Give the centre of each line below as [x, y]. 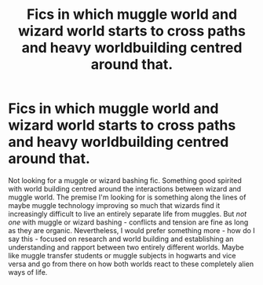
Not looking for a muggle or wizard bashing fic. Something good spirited [125, 180]
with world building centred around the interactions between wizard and [125, 188]
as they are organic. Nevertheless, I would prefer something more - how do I [131, 230]
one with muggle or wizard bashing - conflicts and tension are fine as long [128, 222]
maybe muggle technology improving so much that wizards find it [114, 205]
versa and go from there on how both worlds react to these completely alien [131, 264]
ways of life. [28, 272]
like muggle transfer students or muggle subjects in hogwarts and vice [122, 255]
